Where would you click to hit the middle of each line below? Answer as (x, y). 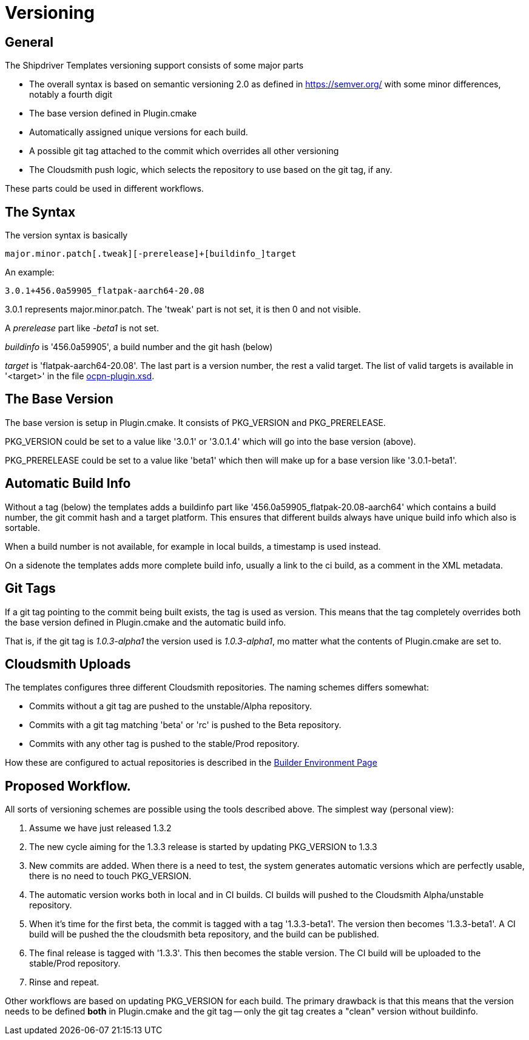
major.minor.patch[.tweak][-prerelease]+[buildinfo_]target (151, 254)
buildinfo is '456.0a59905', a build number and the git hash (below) (139, 347)
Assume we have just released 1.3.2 (100, 828)
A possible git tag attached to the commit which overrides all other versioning (184, 151)
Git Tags (30, 589)
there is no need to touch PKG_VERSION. (110, 876)
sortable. (22, 527)
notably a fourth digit (71, 95)
